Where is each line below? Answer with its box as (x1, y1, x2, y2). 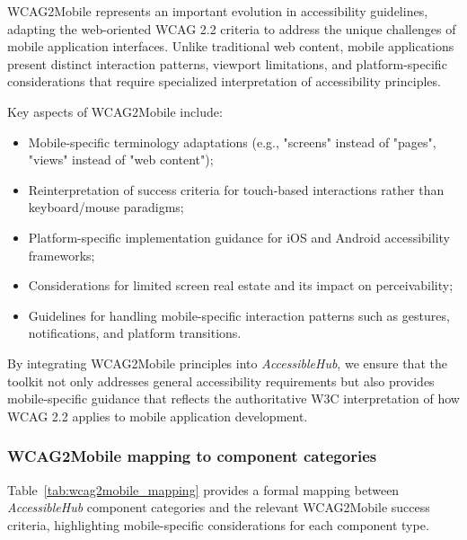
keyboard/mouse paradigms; (28, 198, 184, 217)
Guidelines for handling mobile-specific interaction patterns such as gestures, (28, 305, 450, 324)
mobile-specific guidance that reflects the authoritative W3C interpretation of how (7, 389, 460, 408)
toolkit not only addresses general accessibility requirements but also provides (7, 371, 435, 390)
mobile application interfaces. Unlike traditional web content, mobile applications (7, 37, 454, 56)
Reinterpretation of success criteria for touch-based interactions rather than (28, 180, 445, 199)
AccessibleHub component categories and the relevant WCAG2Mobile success (7, 498, 430, 517)
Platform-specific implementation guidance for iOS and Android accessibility (28, 227, 450, 246)
